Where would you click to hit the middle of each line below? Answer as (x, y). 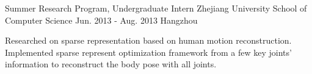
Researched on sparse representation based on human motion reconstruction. (148, 40)
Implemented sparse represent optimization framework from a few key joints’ (148, 52)
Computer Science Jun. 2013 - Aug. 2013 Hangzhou (101, 20)
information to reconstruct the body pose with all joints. (111, 64)
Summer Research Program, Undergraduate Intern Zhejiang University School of (156, 8)
